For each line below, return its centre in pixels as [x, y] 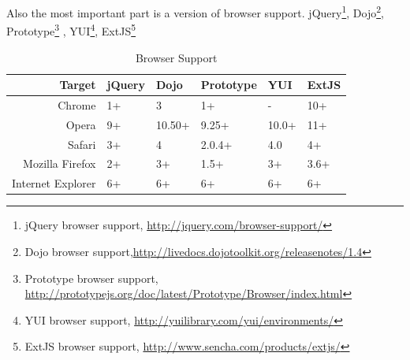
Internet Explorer [54, 183]
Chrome [77, 104]
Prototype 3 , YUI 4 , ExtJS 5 [71, 30]
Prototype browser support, [91, 278]
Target [78, 85]
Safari [82, 144]
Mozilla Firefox [60, 163]
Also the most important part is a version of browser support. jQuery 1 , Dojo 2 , [195, 11]
